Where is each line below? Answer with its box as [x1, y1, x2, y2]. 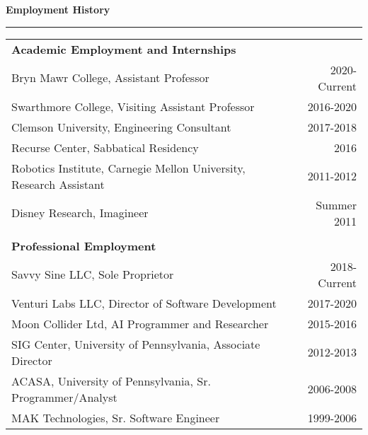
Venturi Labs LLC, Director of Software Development [11, 294, 277, 311]
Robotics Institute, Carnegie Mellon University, [11, 159, 246, 176]
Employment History [6, 2, 110, 16]
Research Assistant [11, 175, 105, 192]
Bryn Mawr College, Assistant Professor [11, 69, 209, 86]
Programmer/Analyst [11, 388, 117, 405]
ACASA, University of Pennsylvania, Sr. [11, 372, 211, 389]
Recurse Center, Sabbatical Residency [11, 139, 199, 156]
